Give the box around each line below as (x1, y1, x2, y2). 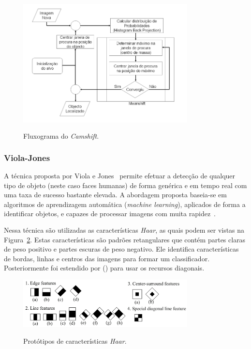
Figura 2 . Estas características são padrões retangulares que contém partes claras (4, 234, 246, 244)
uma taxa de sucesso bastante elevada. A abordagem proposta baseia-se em (4, 190, 227, 200)
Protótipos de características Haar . (23, 335, 127, 346)
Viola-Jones (4, 151, 50, 163)
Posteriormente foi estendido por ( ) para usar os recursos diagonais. (4, 263, 205, 273)
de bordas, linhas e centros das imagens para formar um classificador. (4, 253, 210, 263)
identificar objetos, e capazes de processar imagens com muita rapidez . (4, 208, 216, 219)
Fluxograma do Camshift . (23, 131, 99, 141)
